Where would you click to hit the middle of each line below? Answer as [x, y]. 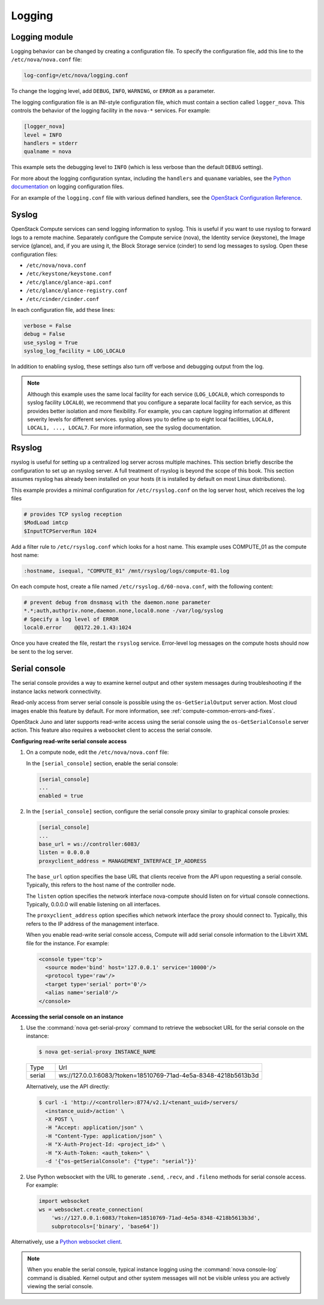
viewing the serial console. [60, 1286]
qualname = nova [48, 152]
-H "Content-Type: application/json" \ [104, 1136]
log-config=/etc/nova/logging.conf [76, 76]
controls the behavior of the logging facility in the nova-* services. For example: [111, 110]
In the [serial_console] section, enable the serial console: [102, 763]
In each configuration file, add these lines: [63, 309]
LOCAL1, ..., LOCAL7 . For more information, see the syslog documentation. [124, 428]
